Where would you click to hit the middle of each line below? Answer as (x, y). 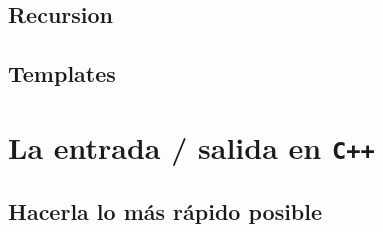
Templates (62, 73)
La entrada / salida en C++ (191, 146)
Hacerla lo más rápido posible (165, 211)
